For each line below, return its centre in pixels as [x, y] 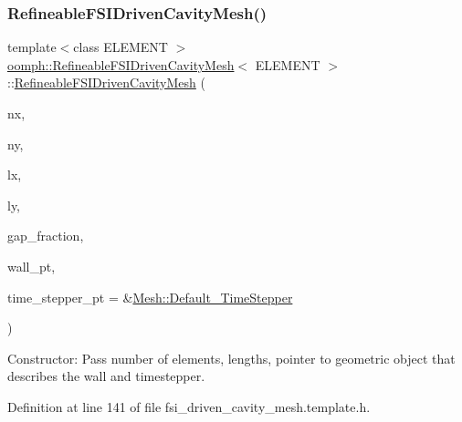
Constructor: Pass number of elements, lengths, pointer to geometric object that [231, 358]
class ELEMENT [121, 47]
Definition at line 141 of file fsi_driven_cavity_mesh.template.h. [189, 406]
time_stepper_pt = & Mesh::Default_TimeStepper [150, 297]
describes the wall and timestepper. [106, 376]
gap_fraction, [46, 236]
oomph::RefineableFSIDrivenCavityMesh [121, 64]
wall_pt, [31, 266]
